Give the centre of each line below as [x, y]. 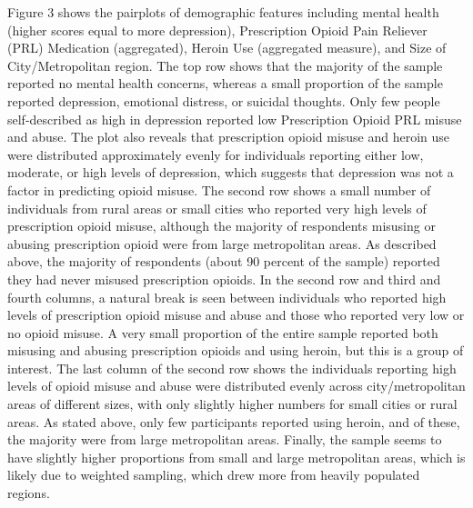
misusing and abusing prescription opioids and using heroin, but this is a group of [236, 350]
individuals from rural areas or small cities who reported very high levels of [217, 208]
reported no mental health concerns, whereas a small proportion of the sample [225, 83]
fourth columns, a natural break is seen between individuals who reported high [227, 297]
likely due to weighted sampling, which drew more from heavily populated [214, 475]
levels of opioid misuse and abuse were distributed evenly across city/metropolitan [236, 386]
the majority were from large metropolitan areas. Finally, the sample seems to [225, 439]
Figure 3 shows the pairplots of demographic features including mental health [223, 12]
